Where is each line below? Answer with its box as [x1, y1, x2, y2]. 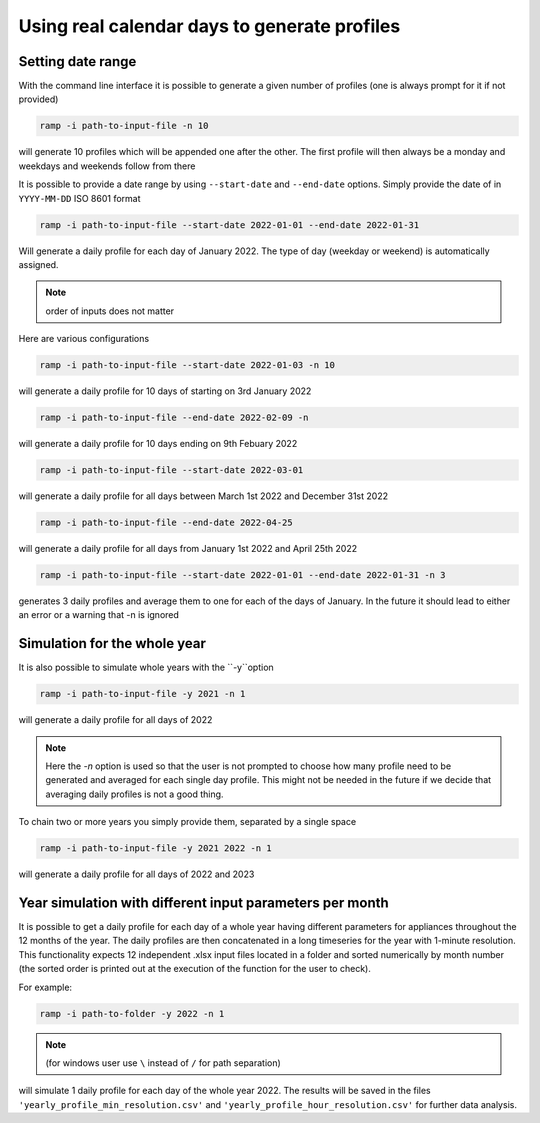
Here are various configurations [18, 333, 150, 345]
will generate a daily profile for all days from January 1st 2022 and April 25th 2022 [18, 543, 358, 554]
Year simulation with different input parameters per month [18, 894, 389, 911]
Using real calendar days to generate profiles [18, 15, 401, 37]
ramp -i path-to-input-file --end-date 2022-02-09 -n [39, 412, 309, 424]
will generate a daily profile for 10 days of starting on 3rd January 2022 [18, 385, 312, 397]
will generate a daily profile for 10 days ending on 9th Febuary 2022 [18, 438, 298, 450]
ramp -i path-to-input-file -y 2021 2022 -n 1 [39, 843, 272, 854]
